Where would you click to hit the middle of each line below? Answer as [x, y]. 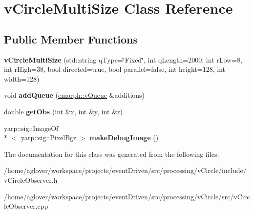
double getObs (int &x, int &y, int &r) [63, 111]
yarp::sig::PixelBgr [48, 138]
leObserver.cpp [26, 206]
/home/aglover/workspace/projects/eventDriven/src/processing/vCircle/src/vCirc [127, 196]
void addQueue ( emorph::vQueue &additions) [74, 95]
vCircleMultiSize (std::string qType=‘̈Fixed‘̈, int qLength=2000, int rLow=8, [123, 59]
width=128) [22, 78]
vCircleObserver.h [31, 180]
